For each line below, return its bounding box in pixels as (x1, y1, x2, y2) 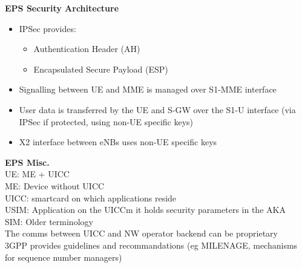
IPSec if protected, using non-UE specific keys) (19, 115, 194, 128)
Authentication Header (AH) (33, 42, 140, 55)
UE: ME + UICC (5, 168, 70, 180)
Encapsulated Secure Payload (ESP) (33, 62, 168, 75)
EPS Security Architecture (5, 2, 119, 14)
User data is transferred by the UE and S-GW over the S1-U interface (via (19, 103, 296, 116)
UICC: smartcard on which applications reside (5, 191, 177, 204)
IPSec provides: (19, 22, 76, 34)
